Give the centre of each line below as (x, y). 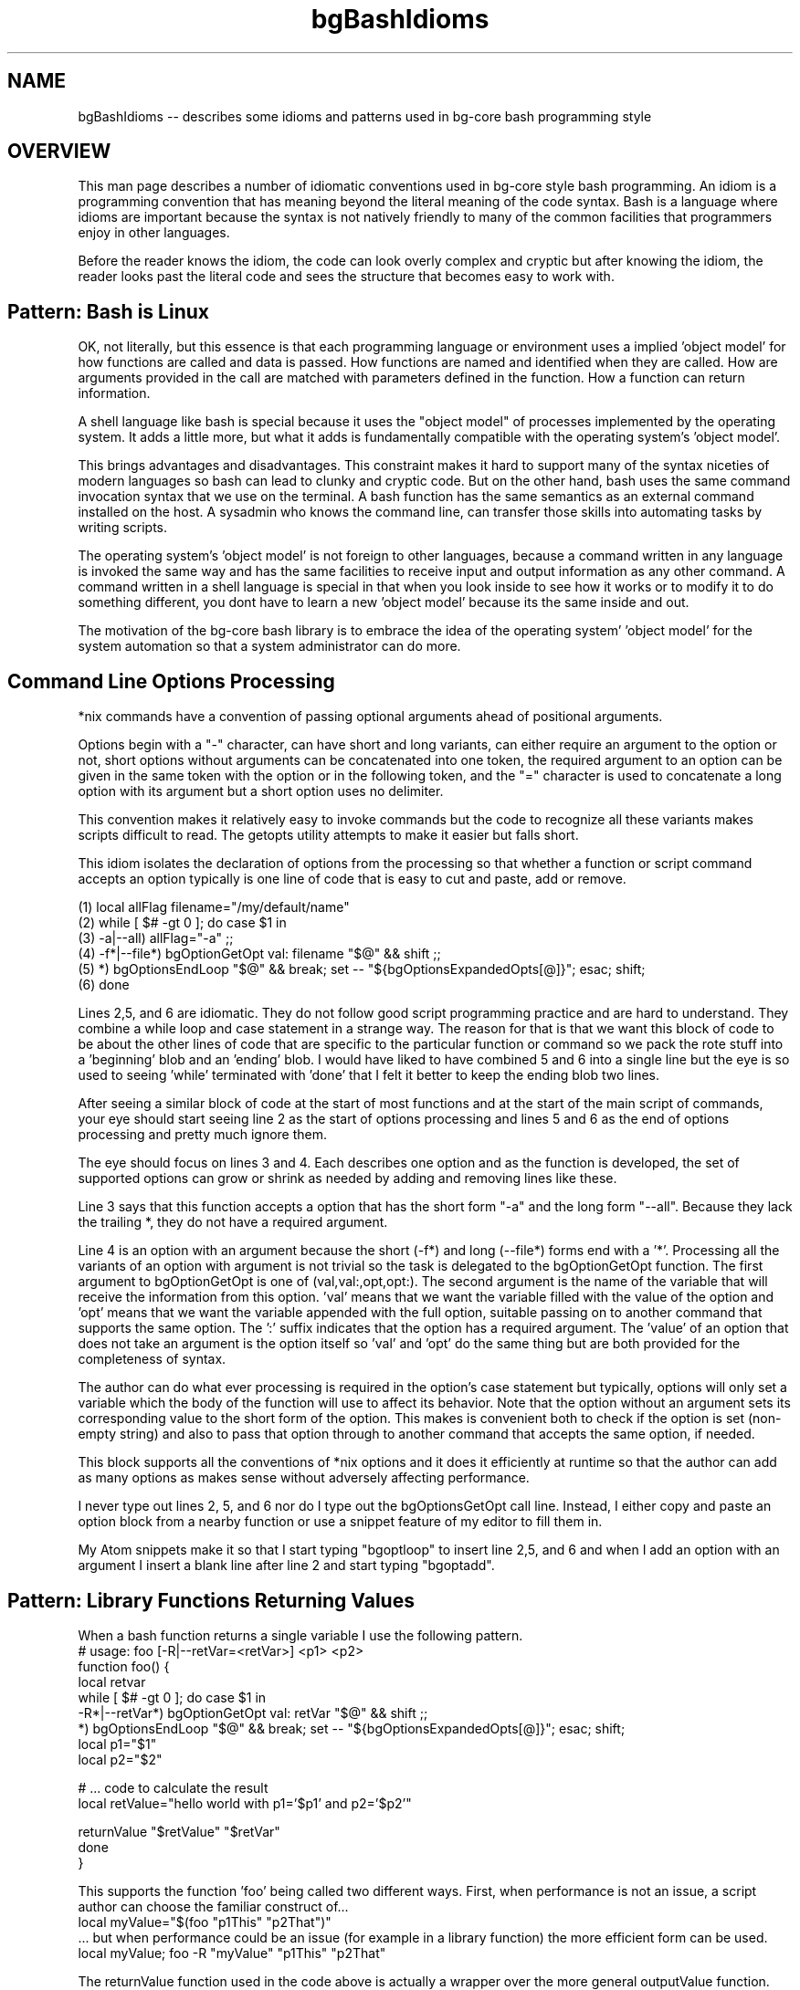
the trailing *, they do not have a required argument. (233, 1222)
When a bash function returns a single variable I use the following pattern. (300, 1635)
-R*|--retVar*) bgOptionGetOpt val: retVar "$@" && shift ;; (253, 1712)
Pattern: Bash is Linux (108, 311)
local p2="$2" (120, 1759)
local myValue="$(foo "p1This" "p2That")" (205, 1922)
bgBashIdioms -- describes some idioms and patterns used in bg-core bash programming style (365, 116)
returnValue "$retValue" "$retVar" (179, 1831)
